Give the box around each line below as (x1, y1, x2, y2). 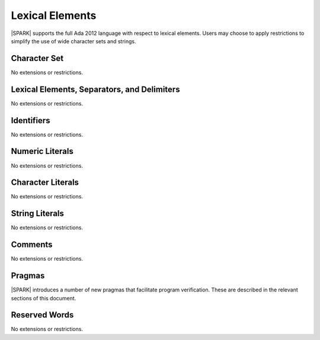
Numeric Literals (11, 146, 73, 156)
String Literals (11, 209, 65, 219)
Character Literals (11, 178, 79, 188)
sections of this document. (11, 294, 76, 301)
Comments (11, 240, 53, 250)
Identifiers (11, 116, 50, 126)
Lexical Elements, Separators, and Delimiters (11, 84, 180, 94)
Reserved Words (11, 310, 74, 320)
